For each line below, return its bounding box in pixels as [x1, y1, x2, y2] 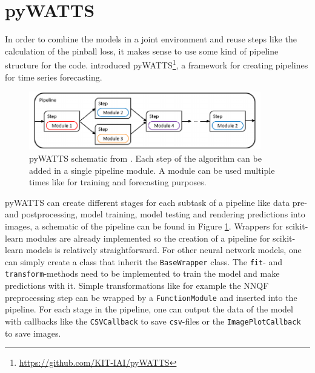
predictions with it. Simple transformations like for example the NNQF [5, 279, 269, 292]
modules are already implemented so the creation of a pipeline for [26, 231, 270, 244]
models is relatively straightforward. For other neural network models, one [26, 243, 302, 256]
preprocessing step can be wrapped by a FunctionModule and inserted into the [5, 291, 297, 303]
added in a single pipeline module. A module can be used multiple [29, 163, 275, 176]
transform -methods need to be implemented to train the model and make [5, 267, 280, 280]
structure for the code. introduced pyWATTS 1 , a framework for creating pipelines [5, 57, 308, 71]
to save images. [5, 326, 61, 339]
